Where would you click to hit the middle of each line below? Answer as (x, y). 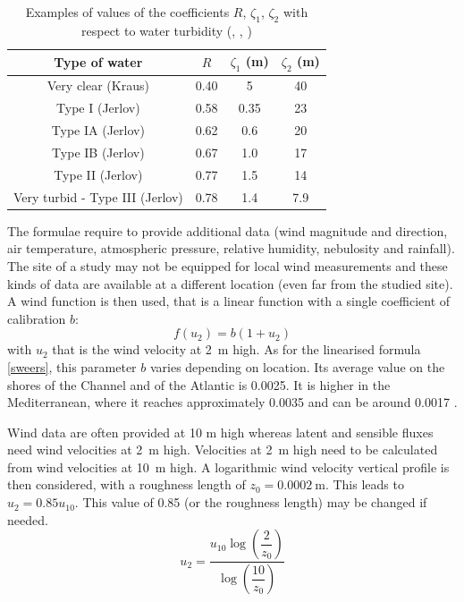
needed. (28, 519)
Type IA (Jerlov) (98, 130)
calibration (37, 318)
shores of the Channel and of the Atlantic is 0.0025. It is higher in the (199, 384)
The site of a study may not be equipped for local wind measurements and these (228, 265)
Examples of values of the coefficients (127, 12)
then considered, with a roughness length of (127, 484)
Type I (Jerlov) (98, 108)
